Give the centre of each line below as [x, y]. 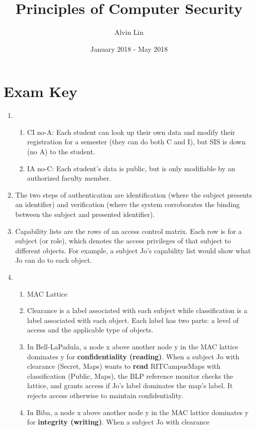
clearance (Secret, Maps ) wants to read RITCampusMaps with [124, 366]
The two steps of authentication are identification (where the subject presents [133, 194]
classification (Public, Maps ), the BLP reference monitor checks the [130, 376]
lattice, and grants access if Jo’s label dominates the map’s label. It [130, 385]
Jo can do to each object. [54, 260]
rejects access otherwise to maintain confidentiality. [105, 395]
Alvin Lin [129, 32]
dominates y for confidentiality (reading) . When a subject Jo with [133, 356]
